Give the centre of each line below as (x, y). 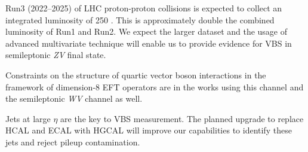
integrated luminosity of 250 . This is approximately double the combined (140, 19)
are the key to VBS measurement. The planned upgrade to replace (182, 118)
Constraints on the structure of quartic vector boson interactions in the (136, 75)
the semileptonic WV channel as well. (74, 98)
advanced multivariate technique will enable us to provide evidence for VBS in (149, 43)
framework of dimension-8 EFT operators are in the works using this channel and (155, 86)
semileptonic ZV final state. (56, 55)
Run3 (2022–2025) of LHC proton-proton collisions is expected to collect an (144, 8)
